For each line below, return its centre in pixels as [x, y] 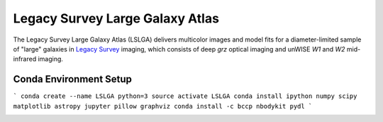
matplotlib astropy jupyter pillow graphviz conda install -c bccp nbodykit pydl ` [163, 106]
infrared [25, 59]
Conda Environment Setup [73, 79]
